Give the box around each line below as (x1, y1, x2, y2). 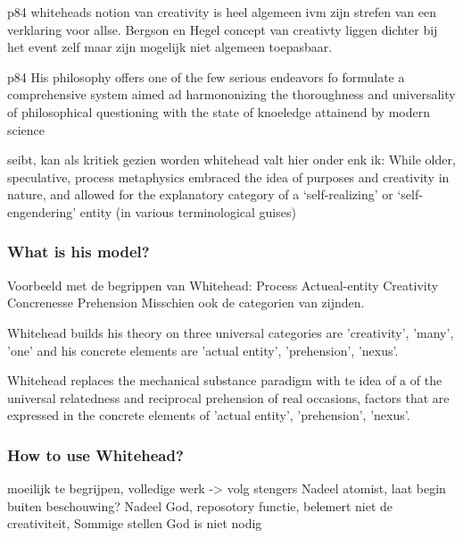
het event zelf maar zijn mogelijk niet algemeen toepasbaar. (7, 38, 333, 56)
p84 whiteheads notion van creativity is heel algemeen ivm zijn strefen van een (7, 3, 436, 21)
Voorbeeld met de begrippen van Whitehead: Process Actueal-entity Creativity (7, 275, 439, 294)
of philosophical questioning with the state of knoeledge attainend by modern (7, 102, 430, 121)
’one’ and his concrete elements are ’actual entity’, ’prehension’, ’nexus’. (7, 340, 399, 359)
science (7, 120, 45, 139)
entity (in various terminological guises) (79, 202, 296, 221)
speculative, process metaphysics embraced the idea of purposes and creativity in (7, 167, 450, 186)
